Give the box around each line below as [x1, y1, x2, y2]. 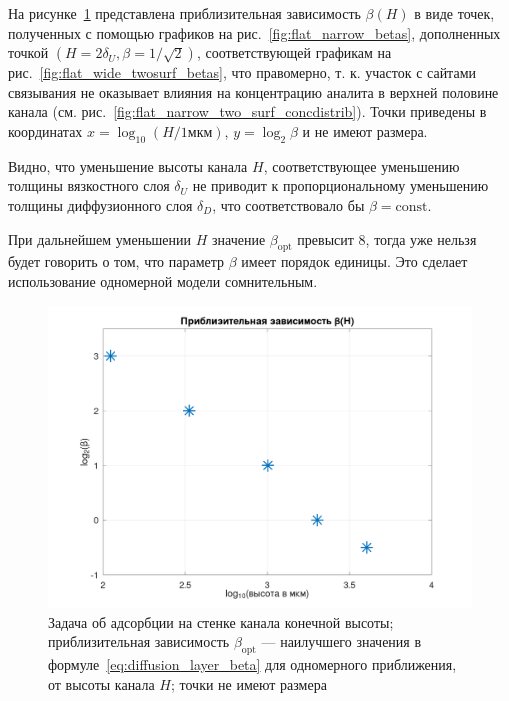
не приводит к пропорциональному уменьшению [192, 175, 489, 196]
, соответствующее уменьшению [263, 155, 460, 176]
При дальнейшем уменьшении [8, 228, 192, 249]
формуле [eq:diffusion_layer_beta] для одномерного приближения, [48, 654, 457, 675]
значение [212, 228, 266, 249]
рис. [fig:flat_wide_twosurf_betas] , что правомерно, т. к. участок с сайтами [8, 62, 476, 83]
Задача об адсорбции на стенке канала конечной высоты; [48, 611, 394, 632]
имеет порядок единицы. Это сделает [241, 251, 468, 272]
